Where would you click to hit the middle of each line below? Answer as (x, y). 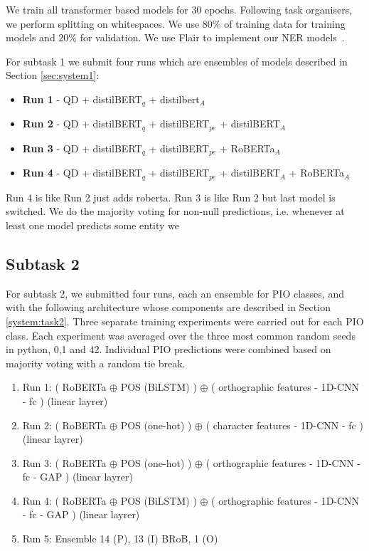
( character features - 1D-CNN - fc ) (284, 425)
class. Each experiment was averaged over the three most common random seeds (181, 335)
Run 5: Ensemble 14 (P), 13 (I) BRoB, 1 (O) (120, 539)
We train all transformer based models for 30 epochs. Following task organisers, (179, 9)
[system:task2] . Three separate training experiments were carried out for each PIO (185, 321)
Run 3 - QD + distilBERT (82, 148)
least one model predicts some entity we (93, 225)
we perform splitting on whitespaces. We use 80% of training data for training (176, 23)
